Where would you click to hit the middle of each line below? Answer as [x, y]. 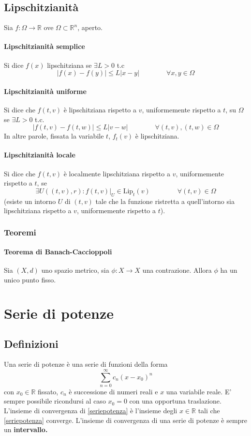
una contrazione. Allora [177, 270]
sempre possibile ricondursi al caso [55, 401]
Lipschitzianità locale [40, 155]
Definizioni [31, 344]
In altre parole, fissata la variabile [54, 136]
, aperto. [90, 27]
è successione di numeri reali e [113, 391]
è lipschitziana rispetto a [100, 109]
